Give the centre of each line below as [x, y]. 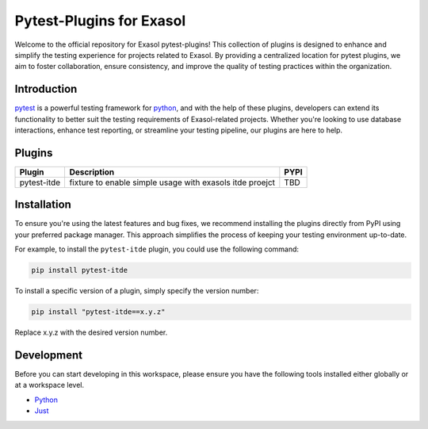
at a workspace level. [50, 385]
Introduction [46, 89]
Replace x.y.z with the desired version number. [91, 332]
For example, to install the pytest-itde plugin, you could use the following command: [157, 249]
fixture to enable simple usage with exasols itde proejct [172, 182]
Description [92, 172]
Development [49, 355]
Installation [43, 205]
